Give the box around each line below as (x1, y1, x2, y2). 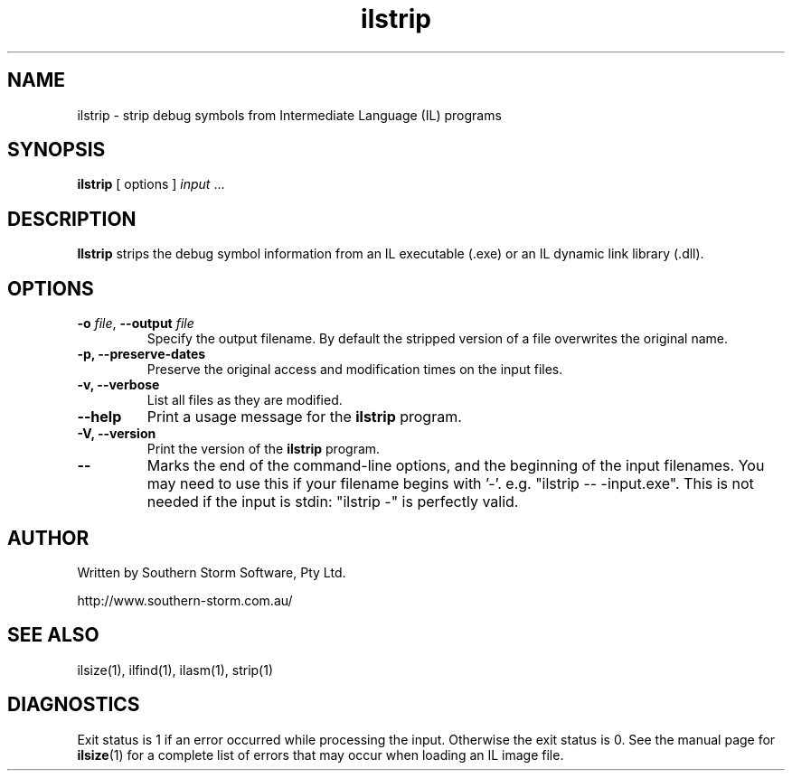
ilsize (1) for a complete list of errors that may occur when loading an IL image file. (77, 746, 564, 763)
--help (77, 408, 122, 426)
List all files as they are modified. (146, 392, 343, 408)
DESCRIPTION (7, 207, 137, 230)
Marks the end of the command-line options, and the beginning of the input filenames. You (146, 456, 765, 475)
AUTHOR (7, 526, 90, 549)
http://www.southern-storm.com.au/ (77, 592, 293, 608)
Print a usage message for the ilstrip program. (146, 408, 462, 426)
